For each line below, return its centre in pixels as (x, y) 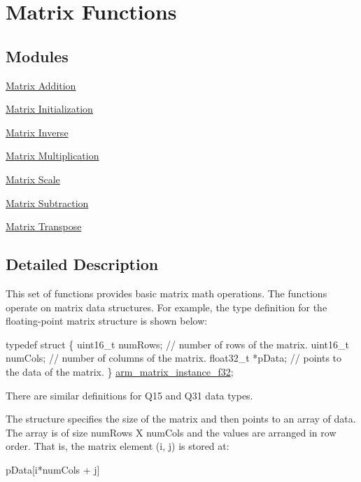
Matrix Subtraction (47, 203)
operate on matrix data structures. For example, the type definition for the (167, 307)
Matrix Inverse (37, 132)
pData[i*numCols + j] (53, 469)
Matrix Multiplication (52, 156)
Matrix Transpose (44, 226)
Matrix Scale (33, 179)
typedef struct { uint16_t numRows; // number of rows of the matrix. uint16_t (177, 344)
